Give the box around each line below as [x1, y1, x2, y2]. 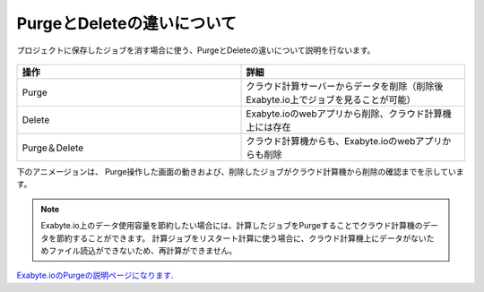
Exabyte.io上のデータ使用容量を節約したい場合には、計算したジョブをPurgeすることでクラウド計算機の [40, 220, 423, 231]
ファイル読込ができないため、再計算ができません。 [48, 245, 238, 255]
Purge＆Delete [22, 142, 84, 154]
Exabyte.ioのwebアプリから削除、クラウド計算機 [246, 107, 452, 120]
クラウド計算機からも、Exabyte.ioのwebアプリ [246, 134, 443, 147]
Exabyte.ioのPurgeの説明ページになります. [16, 270, 174, 281]
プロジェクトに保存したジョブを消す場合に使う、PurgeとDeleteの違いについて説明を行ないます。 [16, 45, 376, 56]
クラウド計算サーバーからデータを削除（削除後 [246, 80, 444, 92]
